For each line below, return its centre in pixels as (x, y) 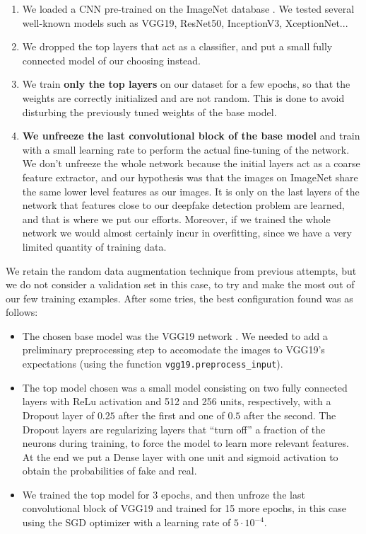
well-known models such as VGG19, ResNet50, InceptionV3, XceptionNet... (185, 22)
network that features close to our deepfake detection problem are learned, (183, 205)
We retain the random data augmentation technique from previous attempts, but (181, 270)
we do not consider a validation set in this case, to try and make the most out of (180, 284)
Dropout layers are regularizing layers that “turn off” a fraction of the (174, 429)
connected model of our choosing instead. (111, 60)
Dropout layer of (58, 415)
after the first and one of (171, 415)
